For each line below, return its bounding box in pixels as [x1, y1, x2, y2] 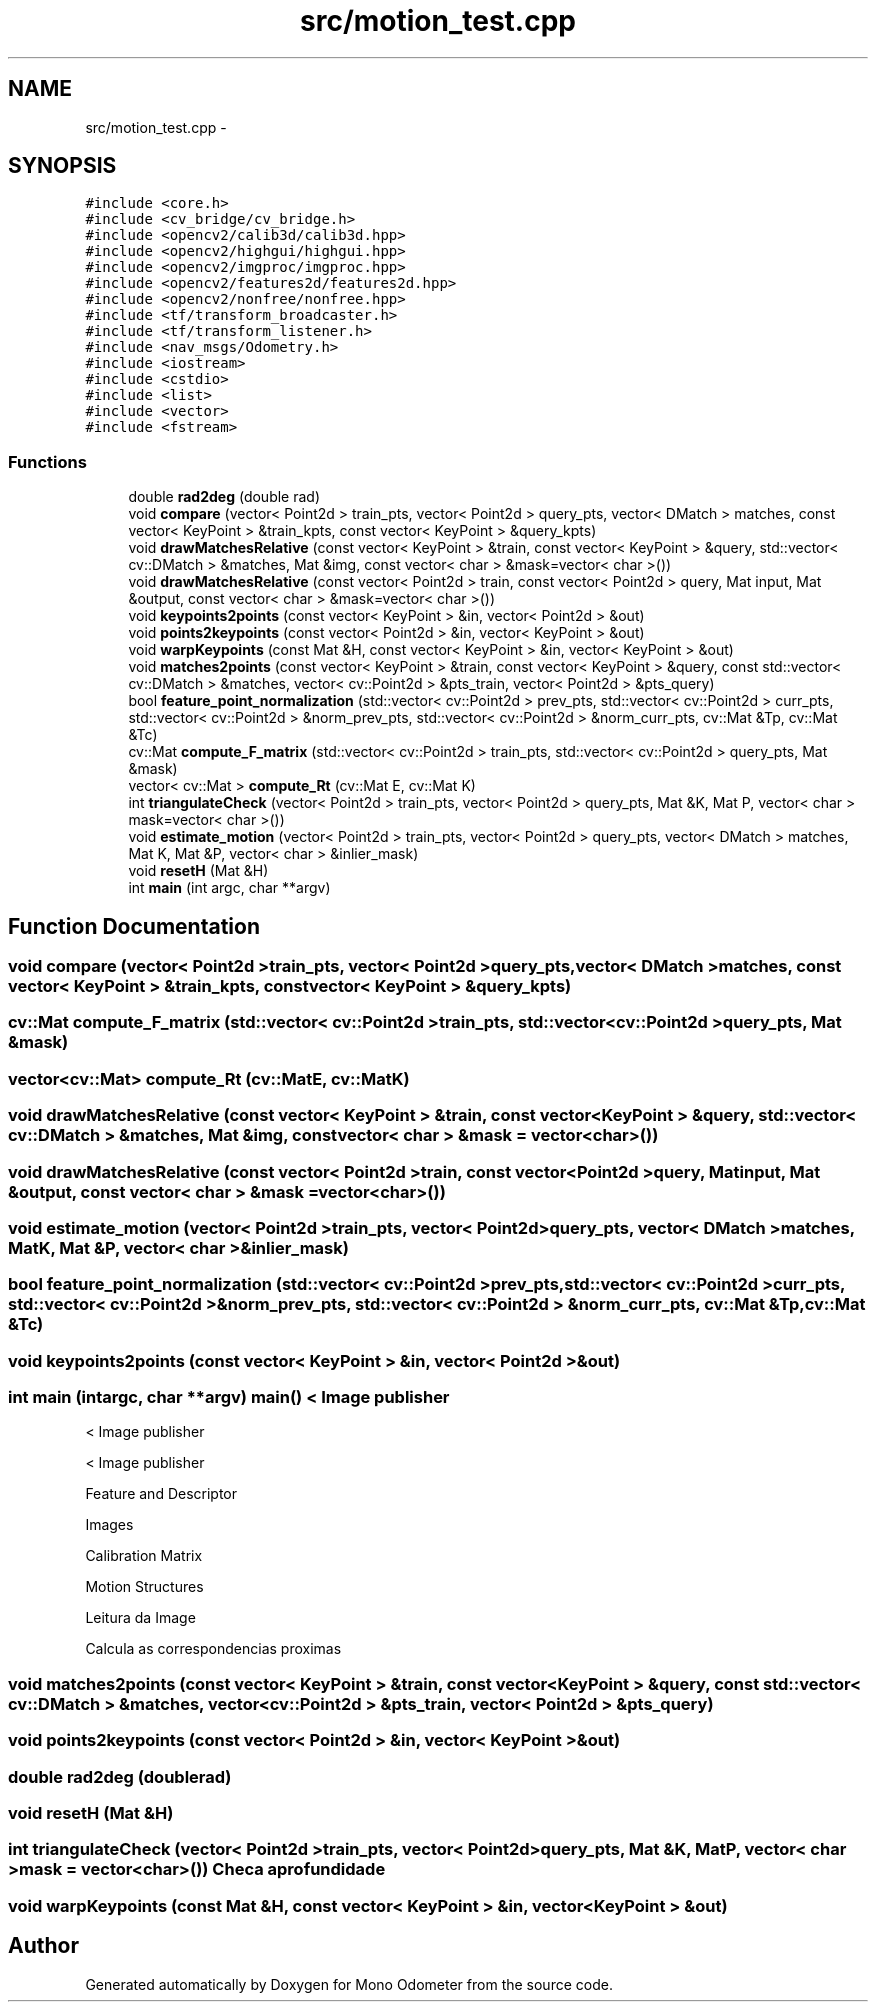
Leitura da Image [85, 1609, 196, 1627]
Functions [8, 451, 87, 472]
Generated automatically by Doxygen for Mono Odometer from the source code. [85, 1975, 613, 1993]
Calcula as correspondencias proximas [85, 1640, 342, 1658]
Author [8, 1933, 79, 1959]
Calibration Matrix [85, 1547, 203, 1565]
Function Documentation [8, 913, 260, 939]
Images [85, 1516, 134, 1534]
